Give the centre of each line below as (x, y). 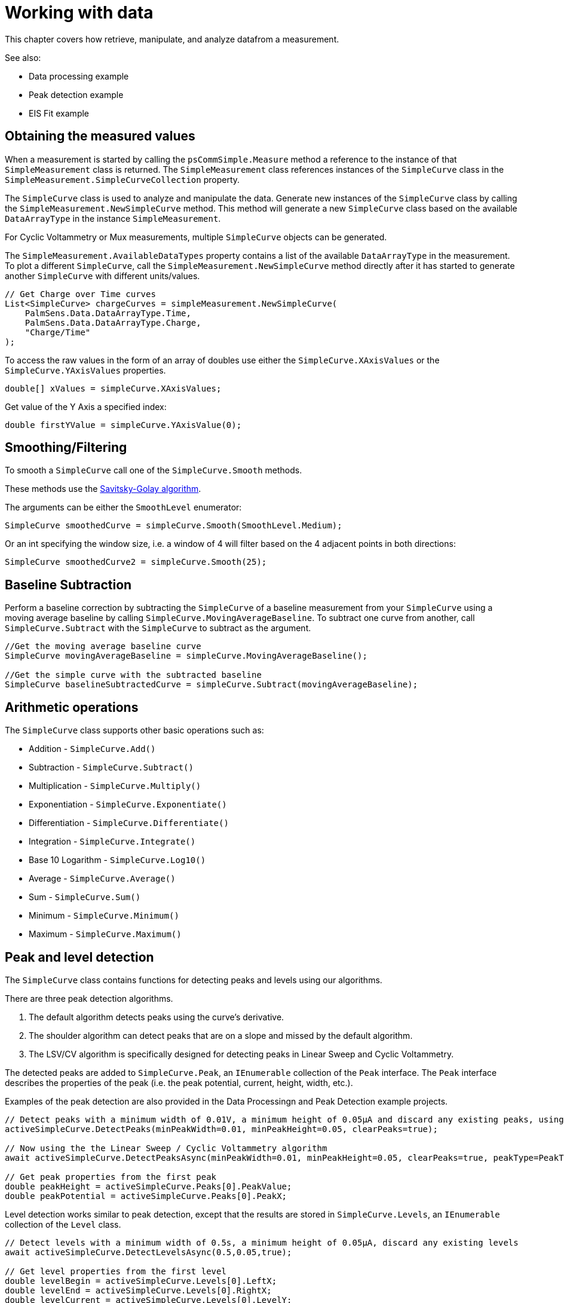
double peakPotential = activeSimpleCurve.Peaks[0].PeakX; (146, 1196)
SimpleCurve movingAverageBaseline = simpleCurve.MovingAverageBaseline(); (186, 656)
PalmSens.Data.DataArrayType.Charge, (113, 322)
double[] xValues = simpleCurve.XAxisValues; (113, 388)
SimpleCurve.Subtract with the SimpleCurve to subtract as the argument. (158, 628)
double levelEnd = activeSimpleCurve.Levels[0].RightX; (138, 1290)
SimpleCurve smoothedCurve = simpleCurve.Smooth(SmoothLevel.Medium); (174, 526)
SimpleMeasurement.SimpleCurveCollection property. (122, 179)
